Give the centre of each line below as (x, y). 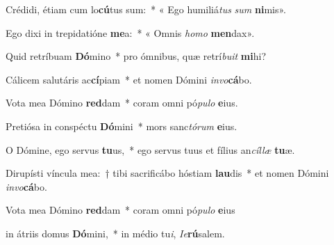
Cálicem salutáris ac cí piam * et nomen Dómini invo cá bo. (129, 79)
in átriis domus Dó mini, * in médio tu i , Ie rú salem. (115, 233)
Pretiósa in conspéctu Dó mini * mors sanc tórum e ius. (122, 126)
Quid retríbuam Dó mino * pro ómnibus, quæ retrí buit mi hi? (136, 56)
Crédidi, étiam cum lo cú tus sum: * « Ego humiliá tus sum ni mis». (146, 9)
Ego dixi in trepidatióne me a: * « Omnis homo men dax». (130, 32)
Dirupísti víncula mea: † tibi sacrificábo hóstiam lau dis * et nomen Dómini (167, 173)
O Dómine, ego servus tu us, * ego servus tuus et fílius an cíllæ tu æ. (150, 149)
